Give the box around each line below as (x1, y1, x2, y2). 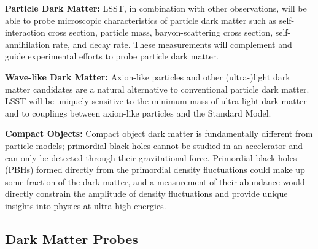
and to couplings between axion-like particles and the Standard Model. (5, 106, 271, 119)
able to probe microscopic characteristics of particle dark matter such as (5, 13, 277, 26)
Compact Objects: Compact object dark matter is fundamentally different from (5, 127, 313, 140)
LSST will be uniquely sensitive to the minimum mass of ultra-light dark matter (5, 94, 307, 107)
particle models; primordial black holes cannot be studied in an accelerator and (5, 139, 303, 151)
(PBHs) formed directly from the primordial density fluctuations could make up (5, 163, 305, 176)
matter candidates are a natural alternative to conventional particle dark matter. (5, 82, 309, 95)
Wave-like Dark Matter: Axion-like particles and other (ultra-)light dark (5, 70, 290, 83)
